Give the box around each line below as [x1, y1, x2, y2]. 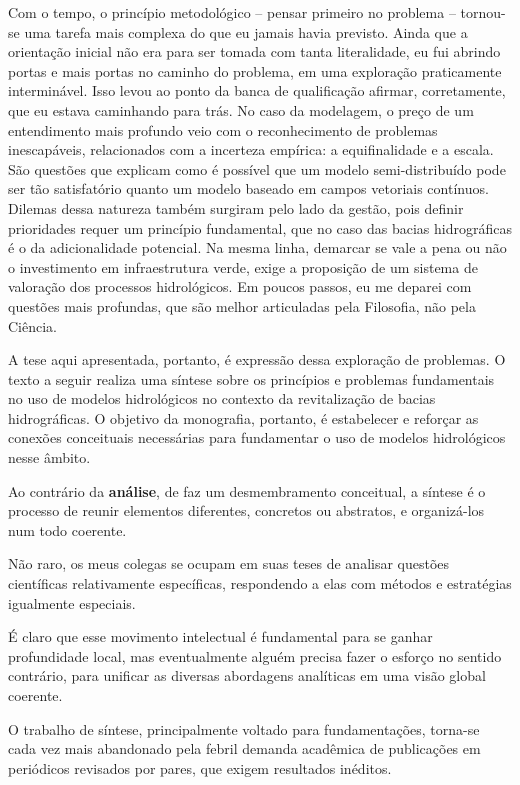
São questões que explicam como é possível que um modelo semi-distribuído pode [8, 158, 506, 179]
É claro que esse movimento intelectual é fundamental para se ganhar [8, 626, 433, 647]
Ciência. [8, 315, 57, 336]
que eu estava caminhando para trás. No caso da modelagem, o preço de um [8, 99, 474, 120]
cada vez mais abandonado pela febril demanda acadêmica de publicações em [8, 738, 481, 759]
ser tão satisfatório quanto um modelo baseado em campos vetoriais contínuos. [8, 178, 489, 199]
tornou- [460, 2, 506, 22]
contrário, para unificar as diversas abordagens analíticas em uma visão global [8, 665, 486, 686]
